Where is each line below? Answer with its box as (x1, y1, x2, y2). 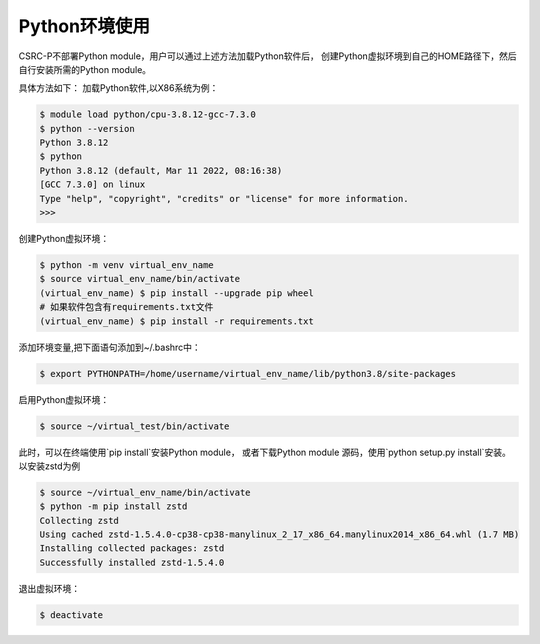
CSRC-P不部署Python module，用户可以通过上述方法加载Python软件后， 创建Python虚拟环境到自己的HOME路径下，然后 (18, 50, 517, 62)
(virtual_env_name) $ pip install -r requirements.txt (39, 315, 314, 327)
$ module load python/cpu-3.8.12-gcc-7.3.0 (39, 109, 257, 120)
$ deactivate (39, 609, 104, 620)
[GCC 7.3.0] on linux (39, 179, 146, 190)
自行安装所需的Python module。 (18, 63, 152, 75)
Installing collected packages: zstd (39, 543, 225, 554)
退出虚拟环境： (18, 582, 80, 594)
